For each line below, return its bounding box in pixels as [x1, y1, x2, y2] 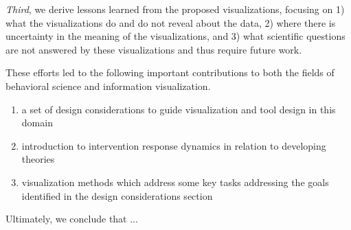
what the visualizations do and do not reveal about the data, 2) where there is [5, 15, 336, 30]
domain [21, 115, 53, 130]
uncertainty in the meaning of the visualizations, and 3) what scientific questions [5, 29, 346, 43]
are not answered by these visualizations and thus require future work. [5, 42, 302, 56]
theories [21, 152, 55, 166]
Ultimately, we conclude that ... [5, 211, 138, 226]
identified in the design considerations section [21, 188, 213, 203]
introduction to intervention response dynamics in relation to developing [21, 138, 326, 152]
